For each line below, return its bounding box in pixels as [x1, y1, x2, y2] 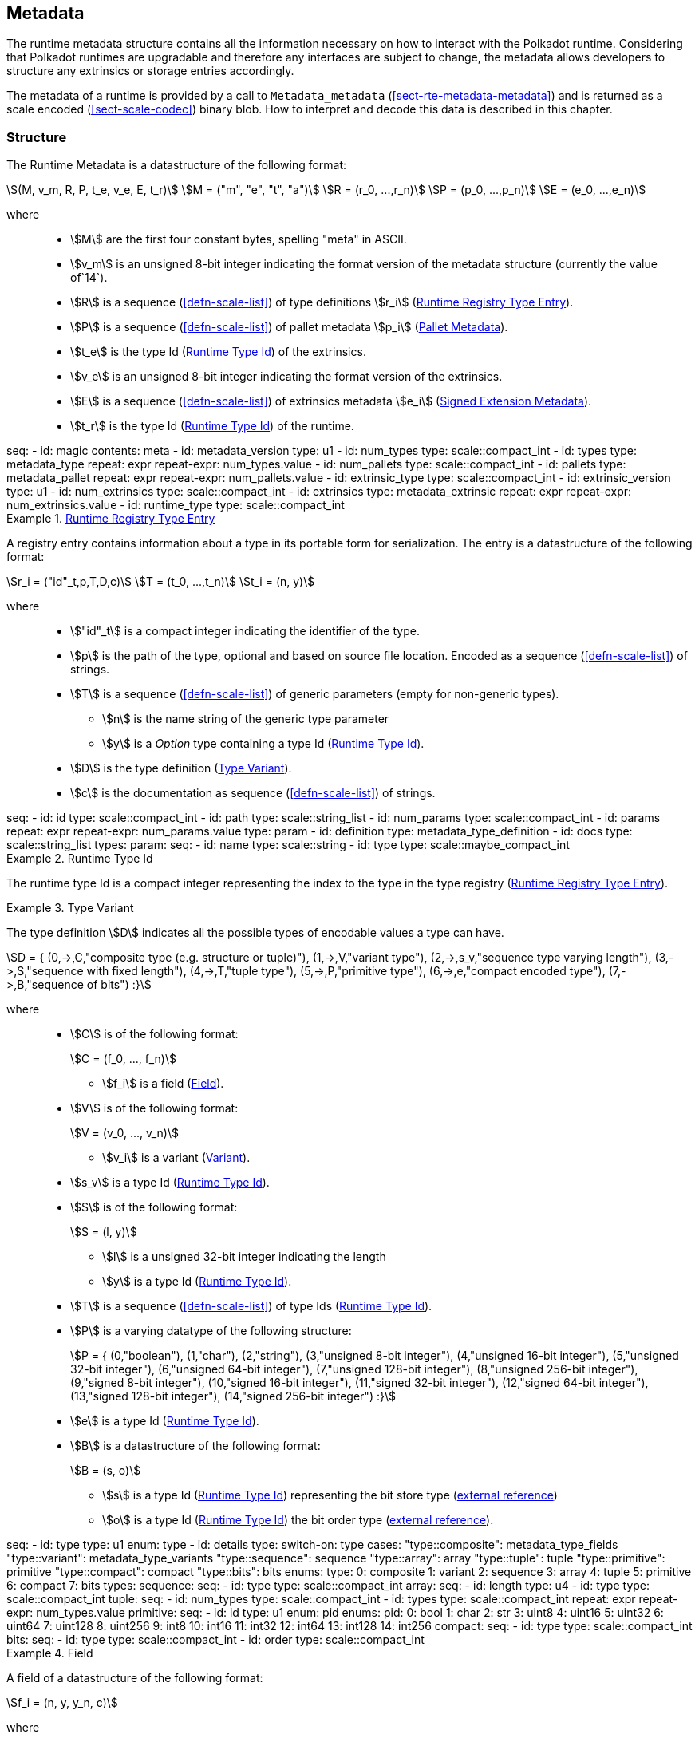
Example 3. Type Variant [6, 901, 134, 915]
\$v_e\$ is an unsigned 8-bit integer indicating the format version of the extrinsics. [70, 369, 503, 384]
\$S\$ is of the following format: [70, 1200, 238, 1215]
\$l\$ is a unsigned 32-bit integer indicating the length [102, 1250, 386, 1264]
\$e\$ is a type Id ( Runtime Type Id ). [70, 1414, 259, 1428]
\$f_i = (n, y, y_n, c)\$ [6, 1696, 118, 1710]
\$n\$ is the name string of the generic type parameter [102, 712, 389, 726]
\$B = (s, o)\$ [70, 1463, 141, 1478]
